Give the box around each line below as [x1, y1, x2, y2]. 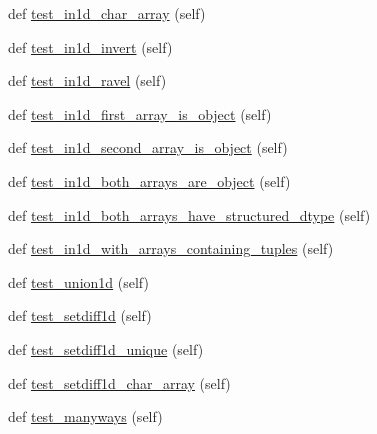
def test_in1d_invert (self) [8, 36, 173, 57]
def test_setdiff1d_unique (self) [8, 338, 204, 359]
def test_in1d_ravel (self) [8, 70, 167, 91]
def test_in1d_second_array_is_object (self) [8, 137, 288, 158]
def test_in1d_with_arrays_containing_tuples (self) [8, 238, 334, 259]
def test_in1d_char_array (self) [8, 3, 206, 23]
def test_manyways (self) [8, 406, 163, 427]
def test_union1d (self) [8, 271, 149, 292]
